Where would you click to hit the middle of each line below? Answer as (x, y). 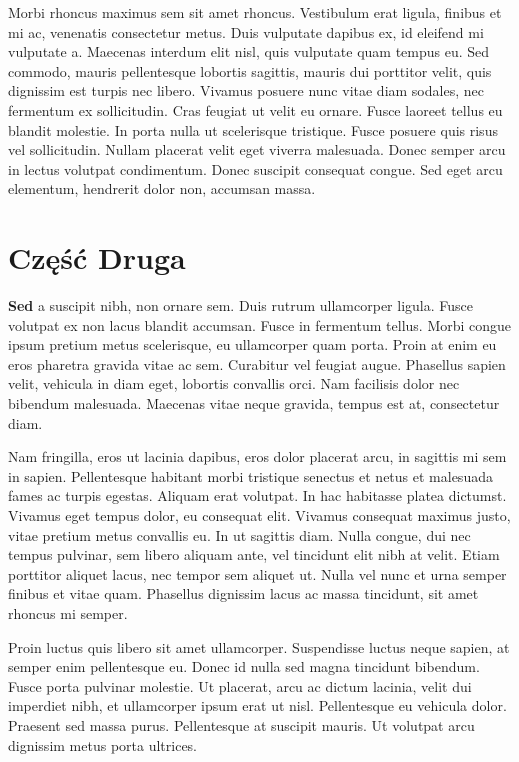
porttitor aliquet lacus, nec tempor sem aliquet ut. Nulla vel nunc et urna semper (257, 573)
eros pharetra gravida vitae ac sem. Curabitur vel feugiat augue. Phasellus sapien (257, 363)
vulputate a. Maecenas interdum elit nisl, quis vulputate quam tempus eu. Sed (249, 51)
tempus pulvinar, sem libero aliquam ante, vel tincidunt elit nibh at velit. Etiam (254, 554)
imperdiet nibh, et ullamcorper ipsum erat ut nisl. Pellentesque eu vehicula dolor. (257, 705)
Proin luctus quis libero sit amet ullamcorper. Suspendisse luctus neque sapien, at (259, 646)
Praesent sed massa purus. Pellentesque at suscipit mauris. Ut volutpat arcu (241, 724)
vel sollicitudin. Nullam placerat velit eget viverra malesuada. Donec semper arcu (257, 149)
